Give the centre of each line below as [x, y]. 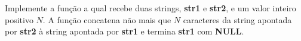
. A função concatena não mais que [107, 19]
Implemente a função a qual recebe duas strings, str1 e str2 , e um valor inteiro [150, 8]
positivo [19, 19]
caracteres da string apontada [237, 19]
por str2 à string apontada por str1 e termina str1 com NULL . [125, 31]
